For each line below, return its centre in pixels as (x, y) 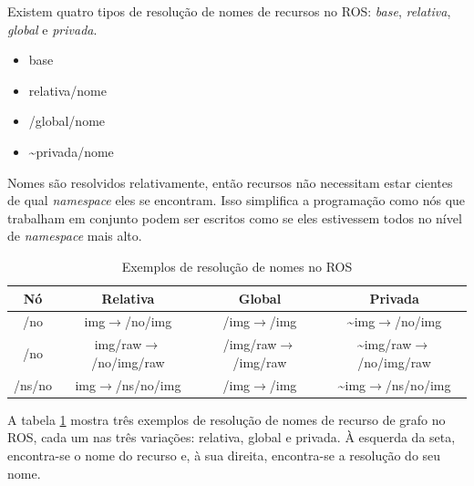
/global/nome (67, 121)
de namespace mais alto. (75, 236)
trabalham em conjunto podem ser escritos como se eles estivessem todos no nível (235, 217)
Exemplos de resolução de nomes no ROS (237, 266)
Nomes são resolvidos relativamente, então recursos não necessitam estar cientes (230, 182)
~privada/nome (71, 151)
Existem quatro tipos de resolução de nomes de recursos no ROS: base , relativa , (229, 11)
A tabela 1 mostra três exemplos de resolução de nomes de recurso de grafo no (227, 419)
